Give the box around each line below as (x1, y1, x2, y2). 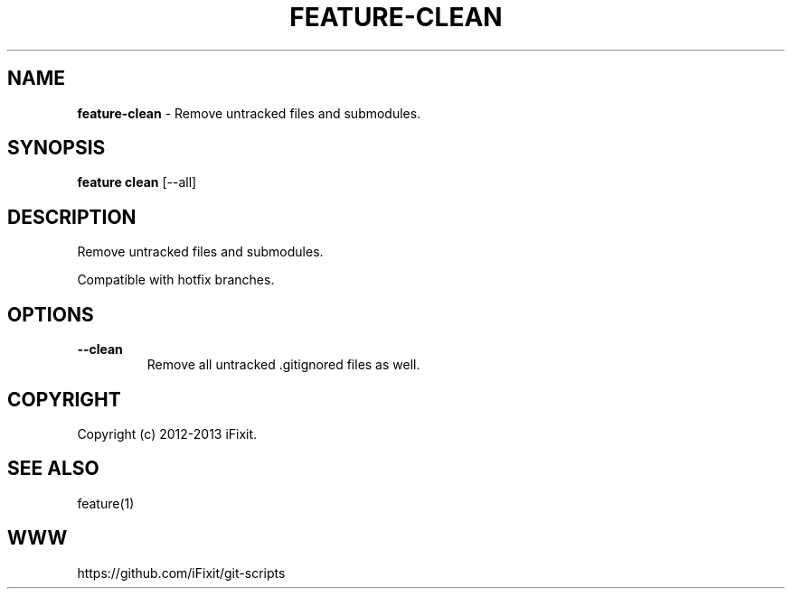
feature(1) (77, 495, 135, 511)
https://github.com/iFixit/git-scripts (77, 564, 286, 581)
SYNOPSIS (7, 136, 106, 160)
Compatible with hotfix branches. (77, 272, 275, 288)
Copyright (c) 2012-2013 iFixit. (77, 425, 258, 442)
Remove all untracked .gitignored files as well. (146, 357, 420, 373)
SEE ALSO (7, 457, 99, 480)
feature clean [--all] (77, 174, 197, 191)
